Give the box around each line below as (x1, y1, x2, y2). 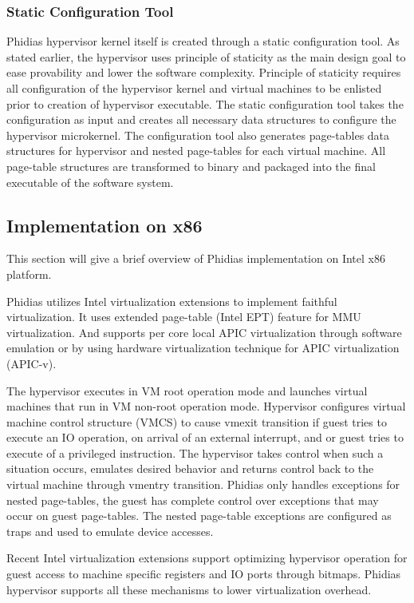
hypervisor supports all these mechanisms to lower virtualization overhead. (6, 581, 372, 597)
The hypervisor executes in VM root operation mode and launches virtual (6, 382, 368, 399)
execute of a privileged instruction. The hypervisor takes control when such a (6, 444, 384, 461)
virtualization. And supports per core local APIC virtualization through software (6, 323, 402, 340)
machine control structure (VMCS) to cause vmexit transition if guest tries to (6, 413, 387, 430)
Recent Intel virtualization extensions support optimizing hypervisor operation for (6, 549, 408, 566)
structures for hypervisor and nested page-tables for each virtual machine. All (6, 142, 386, 159)
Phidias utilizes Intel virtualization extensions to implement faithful (6, 292, 337, 309)
